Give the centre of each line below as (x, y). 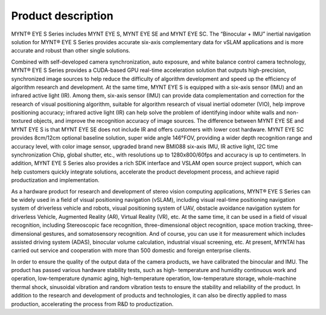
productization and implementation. (55, 180)
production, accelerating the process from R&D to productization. (92, 304)
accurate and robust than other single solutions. (71, 51)
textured (22, 121)
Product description (62, 16)
